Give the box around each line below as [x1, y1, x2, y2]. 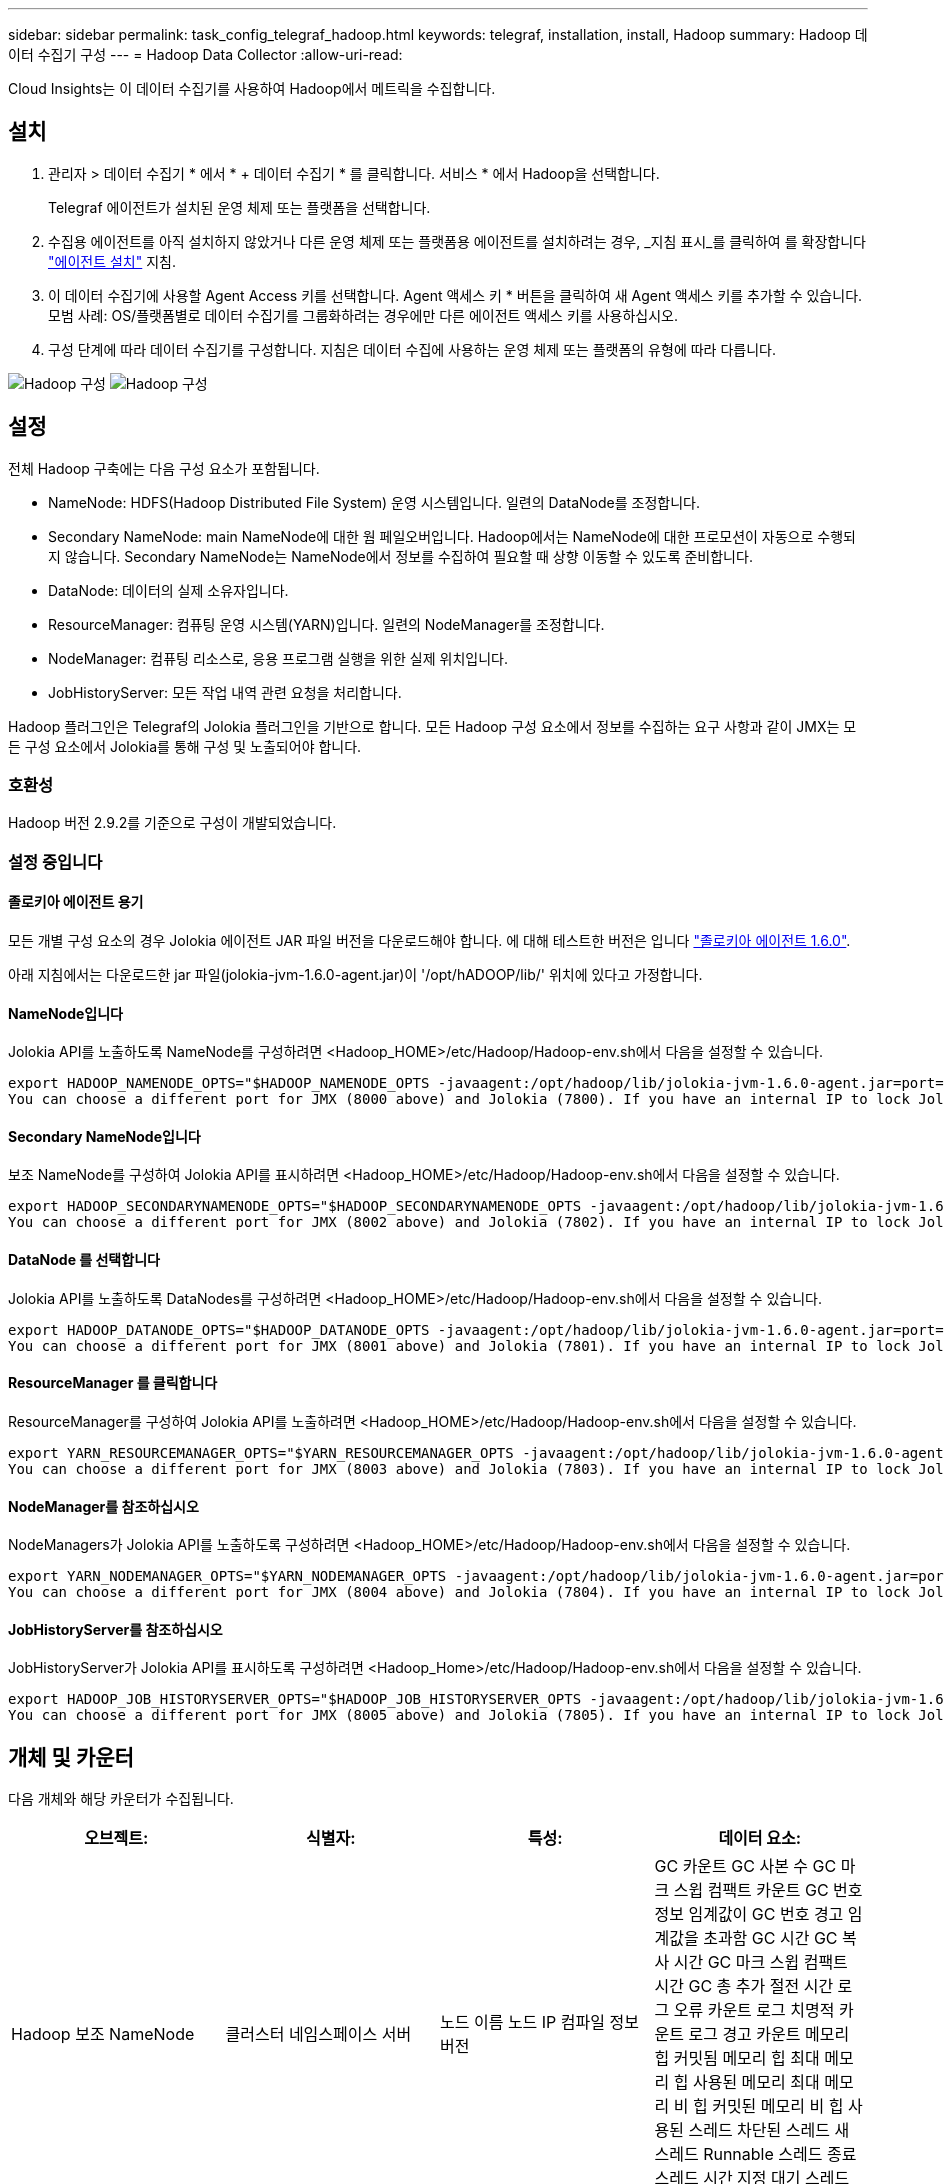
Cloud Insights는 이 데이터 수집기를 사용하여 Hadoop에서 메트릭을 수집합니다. [8, 80, 496, 97]
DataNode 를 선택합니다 [8, 1251, 160, 1269]
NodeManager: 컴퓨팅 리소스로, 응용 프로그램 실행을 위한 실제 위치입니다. [48, 649, 508, 667]
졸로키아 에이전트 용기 [8, 893, 144, 911]
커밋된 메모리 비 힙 [712, 2096, 844, 2117]
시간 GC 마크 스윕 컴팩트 [673, 1952, 848, 1973]
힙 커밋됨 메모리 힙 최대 [654, 2048, 820, 2069]
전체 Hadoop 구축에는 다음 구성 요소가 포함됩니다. [8, 459, 320, 477]
